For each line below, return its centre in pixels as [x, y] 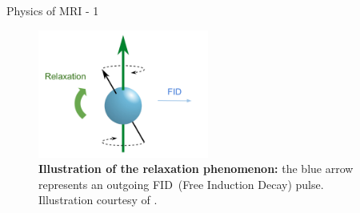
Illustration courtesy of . [98, 200]
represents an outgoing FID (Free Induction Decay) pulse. [181, 184]
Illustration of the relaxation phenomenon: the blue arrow [196, 169]
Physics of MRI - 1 [53, 10]
